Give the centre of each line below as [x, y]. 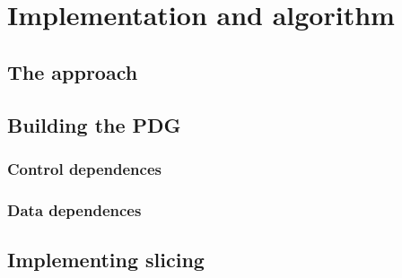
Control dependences [84, 168]
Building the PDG [94, 124]
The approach [73, 71]
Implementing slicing [106, 260]
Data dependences [74, 209]
